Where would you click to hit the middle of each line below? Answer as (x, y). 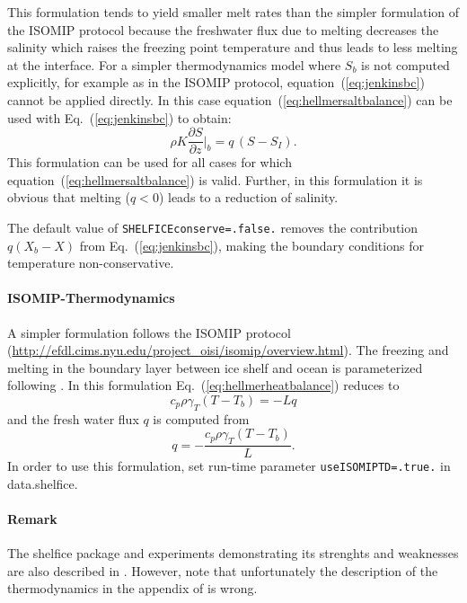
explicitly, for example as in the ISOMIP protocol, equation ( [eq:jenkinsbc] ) (216, 82)
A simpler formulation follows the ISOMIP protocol (149, 332)
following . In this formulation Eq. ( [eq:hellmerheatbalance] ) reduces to (203, 385)
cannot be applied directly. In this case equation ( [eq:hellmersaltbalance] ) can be (230, 99)
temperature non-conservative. (91, 263)
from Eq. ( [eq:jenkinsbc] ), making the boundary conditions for (251, 245)
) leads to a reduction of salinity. (248, 197)
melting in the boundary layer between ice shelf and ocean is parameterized (215, 367)
